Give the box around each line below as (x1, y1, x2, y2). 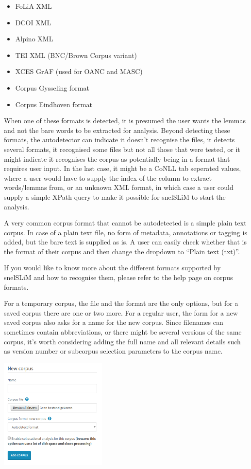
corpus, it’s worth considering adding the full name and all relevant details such (4, 336, 241, 346)
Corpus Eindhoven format (15, 99, 93, 109)
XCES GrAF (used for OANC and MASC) (15, 66, 143, 76)
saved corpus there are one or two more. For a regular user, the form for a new (4, 307, 238, 318)
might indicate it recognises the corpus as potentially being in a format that (4, 153, 230, 164)
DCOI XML (15, 17, 51, 27)
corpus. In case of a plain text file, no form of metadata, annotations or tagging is (4, 227, 247, 237)
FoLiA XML (15, 1, 52, 11)
